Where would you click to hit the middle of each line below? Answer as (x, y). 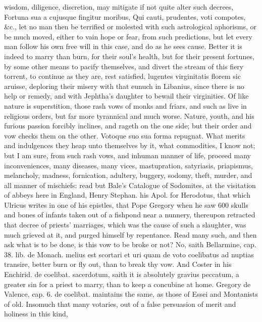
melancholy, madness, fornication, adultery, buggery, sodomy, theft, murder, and (128, 175)
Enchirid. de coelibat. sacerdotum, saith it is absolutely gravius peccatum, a (122, 274)
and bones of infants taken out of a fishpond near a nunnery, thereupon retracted (130, 215)
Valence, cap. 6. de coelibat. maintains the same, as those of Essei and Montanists (131, 294)
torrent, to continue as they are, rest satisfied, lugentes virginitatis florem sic (122, 76)
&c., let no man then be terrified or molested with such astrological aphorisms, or (130, 27)
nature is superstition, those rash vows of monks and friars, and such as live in (125, 105)
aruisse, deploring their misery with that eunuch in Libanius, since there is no (124, 86)
